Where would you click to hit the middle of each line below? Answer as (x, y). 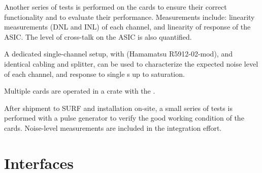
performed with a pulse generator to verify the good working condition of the (124, 118)
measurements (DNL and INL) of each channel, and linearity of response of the (127, 27)
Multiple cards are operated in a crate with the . (80, 91)
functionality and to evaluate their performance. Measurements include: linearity (129, 17)
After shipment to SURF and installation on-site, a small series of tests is (118, 108)
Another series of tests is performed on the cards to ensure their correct (116, 7)
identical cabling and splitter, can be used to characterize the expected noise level (131, 63)
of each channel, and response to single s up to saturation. (94, 74)
